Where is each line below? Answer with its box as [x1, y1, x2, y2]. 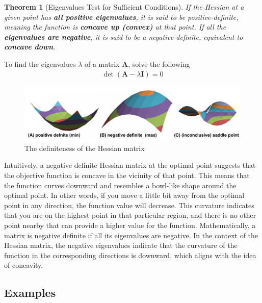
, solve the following [128, 58, 190, 69]
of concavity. [4, 260, 43, 270]
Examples [4, 285, 56, 300]
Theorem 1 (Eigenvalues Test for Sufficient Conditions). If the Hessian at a [4, 2, 244, 12]
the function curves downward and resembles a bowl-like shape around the [4, 180, 237, 190]
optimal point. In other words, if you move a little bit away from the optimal [4, 190, 245, 200]
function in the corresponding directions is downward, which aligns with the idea [4, 249, 256, 260]
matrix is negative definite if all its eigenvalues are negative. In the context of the [4, 230, 258, 240]
